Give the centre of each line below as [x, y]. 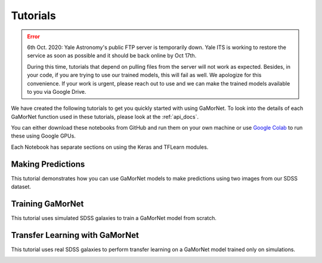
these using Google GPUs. [43, 136]
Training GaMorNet [47, 204]
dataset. [21, 187]
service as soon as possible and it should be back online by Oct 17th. [112, 56]
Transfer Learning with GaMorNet [75, 235]
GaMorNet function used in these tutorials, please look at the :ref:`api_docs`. [105, 117]
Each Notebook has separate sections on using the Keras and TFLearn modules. [110, 147]
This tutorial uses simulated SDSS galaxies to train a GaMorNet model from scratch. [114, 218]
